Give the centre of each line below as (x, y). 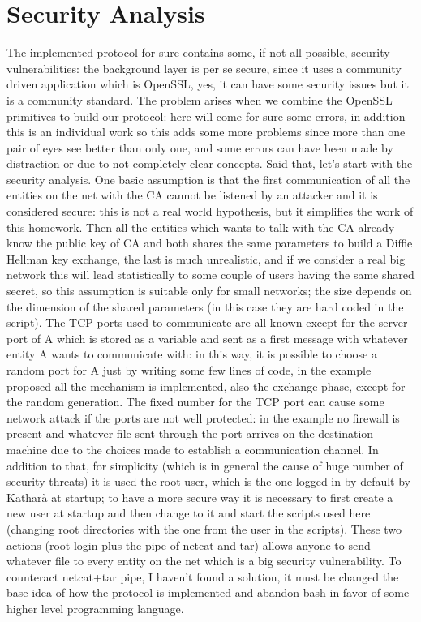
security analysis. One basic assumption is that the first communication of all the (208, 179)
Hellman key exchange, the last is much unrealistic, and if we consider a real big (206, 258)
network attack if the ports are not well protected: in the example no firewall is (203, 417)
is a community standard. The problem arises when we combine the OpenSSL (200, 99)
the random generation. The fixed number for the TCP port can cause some (195, 402)
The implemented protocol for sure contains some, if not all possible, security (198, 52)
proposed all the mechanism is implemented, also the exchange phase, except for (206, 386)
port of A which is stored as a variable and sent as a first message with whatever (207, 338)
